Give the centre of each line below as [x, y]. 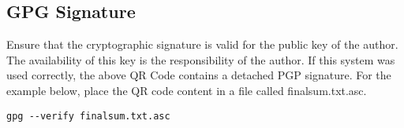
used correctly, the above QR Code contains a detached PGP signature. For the [199, 75]
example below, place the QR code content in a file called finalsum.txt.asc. [187, 90]
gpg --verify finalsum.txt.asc [88, 116]
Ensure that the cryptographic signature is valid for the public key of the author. [202, 44]
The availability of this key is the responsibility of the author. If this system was [201, 59]
